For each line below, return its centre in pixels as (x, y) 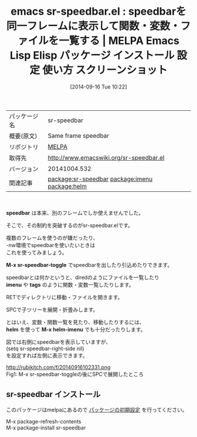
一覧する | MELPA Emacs (119, 41)
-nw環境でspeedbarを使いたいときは (51, 245)
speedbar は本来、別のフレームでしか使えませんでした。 (75, 213)
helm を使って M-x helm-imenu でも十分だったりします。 (76, 329)
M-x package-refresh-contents (44, 421)
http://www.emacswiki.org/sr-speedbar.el (106, 157)
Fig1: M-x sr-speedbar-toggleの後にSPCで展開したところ (75, 374)
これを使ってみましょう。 (37, 252)
